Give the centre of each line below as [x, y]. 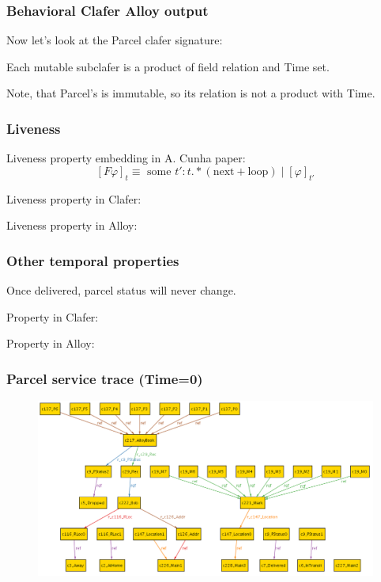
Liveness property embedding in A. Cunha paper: [126, 158]
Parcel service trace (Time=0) [105, 378]
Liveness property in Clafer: [74, 198]
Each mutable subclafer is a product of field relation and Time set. [168, 66]
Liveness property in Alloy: [72, 225]
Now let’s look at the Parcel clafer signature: [115, 40]
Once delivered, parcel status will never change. [121, 290]
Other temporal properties [93, 260]
